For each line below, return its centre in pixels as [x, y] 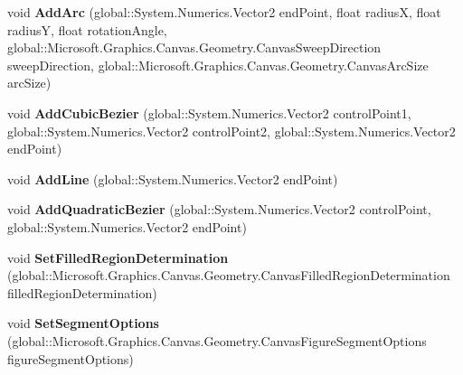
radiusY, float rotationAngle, [87, 29]
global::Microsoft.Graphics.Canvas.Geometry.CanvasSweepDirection [194, 47]
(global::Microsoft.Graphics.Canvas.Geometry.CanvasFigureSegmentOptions [217, 340]
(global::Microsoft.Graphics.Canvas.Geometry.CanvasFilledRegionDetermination [229, 275]
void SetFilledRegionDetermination [118, 257]
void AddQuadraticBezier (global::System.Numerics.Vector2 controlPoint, [219, 209]
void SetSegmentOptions [83, 323]
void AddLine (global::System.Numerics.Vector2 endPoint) [173, 178]
